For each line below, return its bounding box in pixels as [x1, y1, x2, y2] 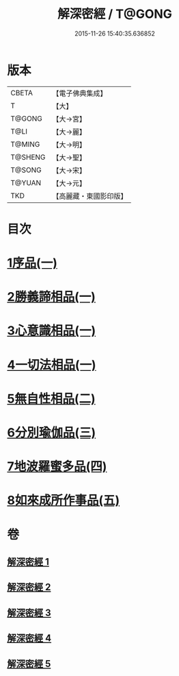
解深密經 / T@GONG [57, 6, 173, 22]
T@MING [10, 139, 40, 149]
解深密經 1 [7, 556, 50, 568]
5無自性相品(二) [7, 391, 96, 407]
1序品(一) [7, 255, 58, 271]
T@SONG [10, 165, 42, 175]
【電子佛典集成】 [52, 88, 107, 98]
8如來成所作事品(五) [7, 493, 120, 508]
